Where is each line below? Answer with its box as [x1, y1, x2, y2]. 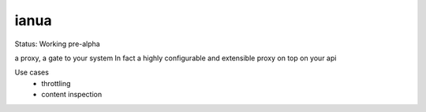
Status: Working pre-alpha [14, 39, 100, 49]
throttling [41, 78, 71, 88]
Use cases [14, 67, 49, 78]
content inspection [41, 90, 103, 99]
